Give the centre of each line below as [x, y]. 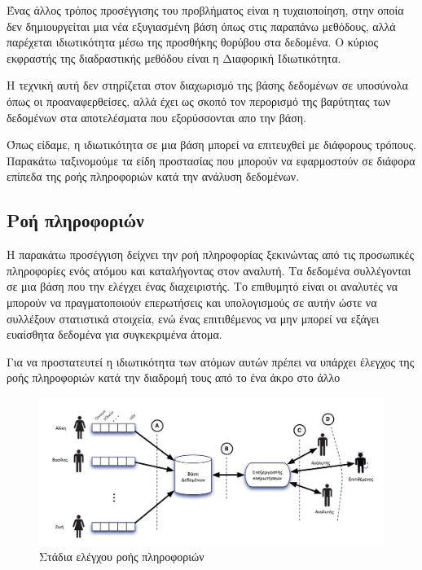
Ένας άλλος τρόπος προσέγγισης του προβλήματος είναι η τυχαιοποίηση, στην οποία [205, 10]
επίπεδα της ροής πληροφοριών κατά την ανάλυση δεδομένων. [153, 176]
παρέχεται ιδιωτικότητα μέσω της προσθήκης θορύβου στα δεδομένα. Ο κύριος [193, 42]
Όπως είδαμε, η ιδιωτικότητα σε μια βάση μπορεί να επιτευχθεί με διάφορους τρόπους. [211, 145]
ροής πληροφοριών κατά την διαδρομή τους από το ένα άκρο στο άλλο [174, 377]
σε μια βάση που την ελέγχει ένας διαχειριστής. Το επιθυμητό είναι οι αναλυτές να [202, 286]
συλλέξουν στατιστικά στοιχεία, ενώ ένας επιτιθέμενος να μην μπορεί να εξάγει [193, 318]
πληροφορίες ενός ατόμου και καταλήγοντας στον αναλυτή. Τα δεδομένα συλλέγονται [209, 270]
